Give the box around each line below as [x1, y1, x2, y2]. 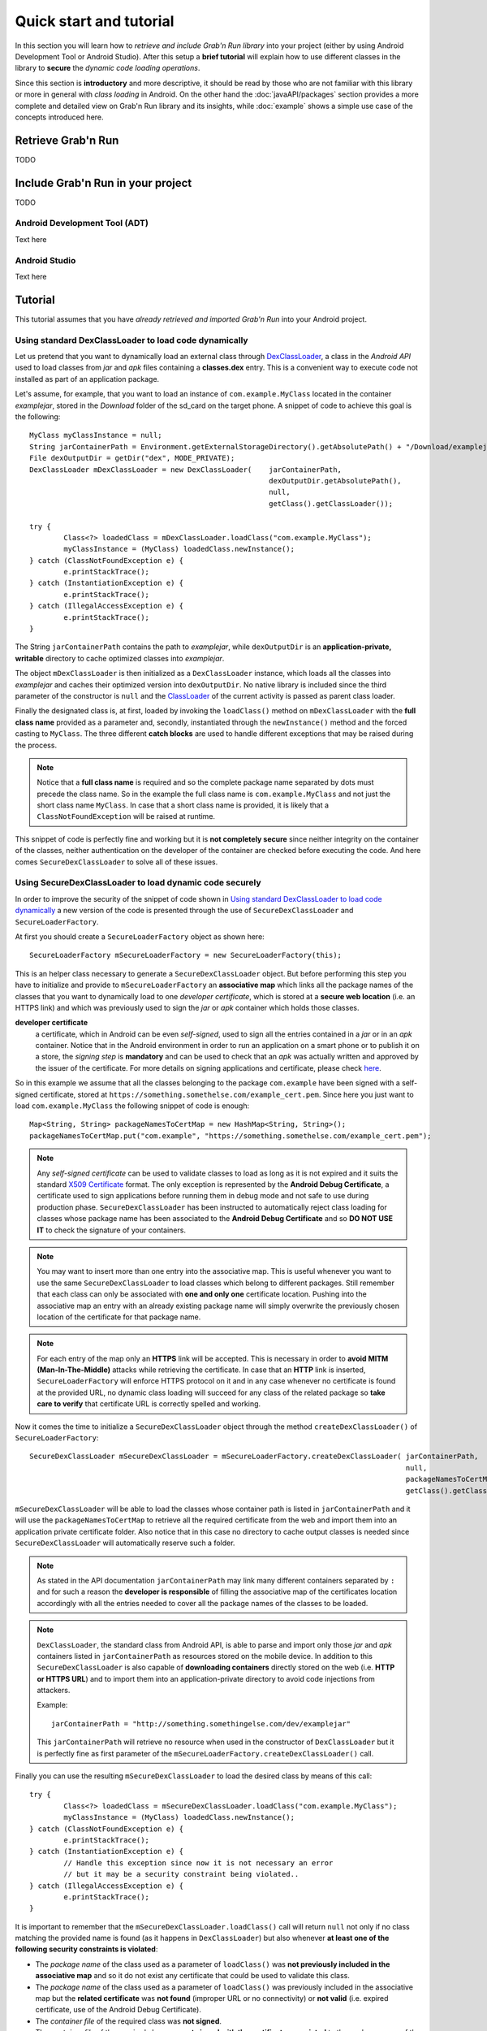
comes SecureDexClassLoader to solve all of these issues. [15, 857, 218, 867]
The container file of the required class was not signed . [35, 2016, 222, 2026]
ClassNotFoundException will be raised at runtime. [37, 812, 215, 821]
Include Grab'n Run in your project [15, 175, 192, 190]
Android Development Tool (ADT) [15, 218, 149, 229]
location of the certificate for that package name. [37, 1312, 201, 1322]
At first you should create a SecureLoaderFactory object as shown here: [15, 931, 265, 942]
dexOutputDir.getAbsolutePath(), [269, 476, 402, 485]
